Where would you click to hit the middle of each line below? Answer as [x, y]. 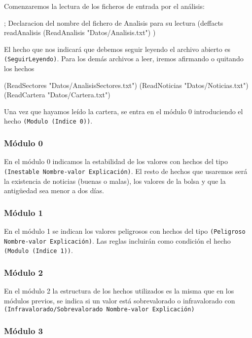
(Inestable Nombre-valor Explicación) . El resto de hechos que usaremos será [126, 171]
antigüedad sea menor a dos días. [54, 190]
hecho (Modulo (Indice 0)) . [48, 121]
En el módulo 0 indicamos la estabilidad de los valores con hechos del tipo [116, 161]
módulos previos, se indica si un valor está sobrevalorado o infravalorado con [120, 300]
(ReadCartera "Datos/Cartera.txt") [57, 95]
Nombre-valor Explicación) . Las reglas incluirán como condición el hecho [117, 240]
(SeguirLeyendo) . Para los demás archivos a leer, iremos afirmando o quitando [124, 59]
